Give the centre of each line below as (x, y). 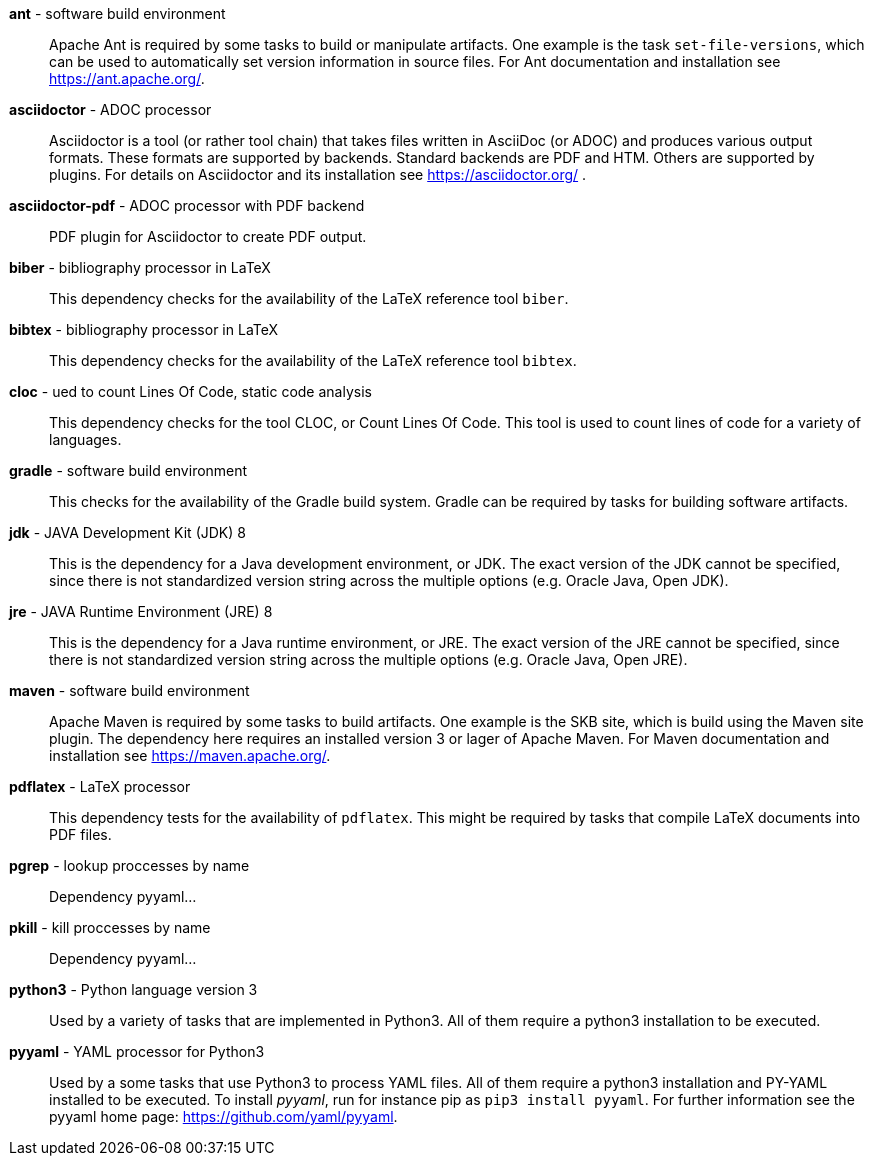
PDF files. (80, 834)
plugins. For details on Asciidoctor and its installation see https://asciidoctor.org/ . (318, 174)
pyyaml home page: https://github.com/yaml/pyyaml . (223, 1116)
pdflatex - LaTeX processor (100, 786)
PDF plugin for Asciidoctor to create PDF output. (208, 236)
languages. (85, 439)
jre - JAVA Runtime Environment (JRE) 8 (141, 611)
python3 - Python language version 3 (133, 989)
